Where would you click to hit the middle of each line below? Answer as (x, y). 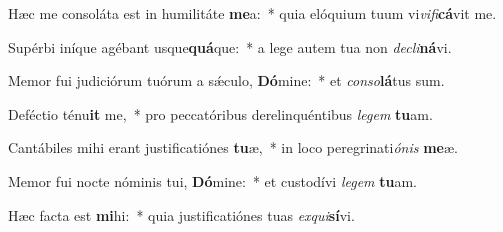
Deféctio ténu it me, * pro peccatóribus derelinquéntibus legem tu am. (220, 113)
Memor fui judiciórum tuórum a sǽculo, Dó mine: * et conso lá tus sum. (226, 80)
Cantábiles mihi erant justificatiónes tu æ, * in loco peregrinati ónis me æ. (233, 147)
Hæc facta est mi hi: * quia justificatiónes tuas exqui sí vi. (181, 214)
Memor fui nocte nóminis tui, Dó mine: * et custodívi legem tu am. (213, 180)
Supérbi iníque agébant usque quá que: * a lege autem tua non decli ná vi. (230, 46)
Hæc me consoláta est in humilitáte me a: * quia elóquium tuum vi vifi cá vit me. (252, 13)
